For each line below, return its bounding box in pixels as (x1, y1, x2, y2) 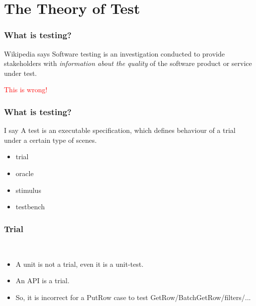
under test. (4, 67, 37, 78)
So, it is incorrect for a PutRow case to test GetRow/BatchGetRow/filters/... (15, 292, 251, 302)
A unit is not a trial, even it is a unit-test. (15, 258, 144, 269)
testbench (15, 201, 45, 212)
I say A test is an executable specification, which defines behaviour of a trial (4, 125, 236, 135)
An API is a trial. (15, 275, 69, 286)
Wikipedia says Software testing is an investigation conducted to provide (4, 48, 225, 59)
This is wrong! (4, 84, 48, 95)
